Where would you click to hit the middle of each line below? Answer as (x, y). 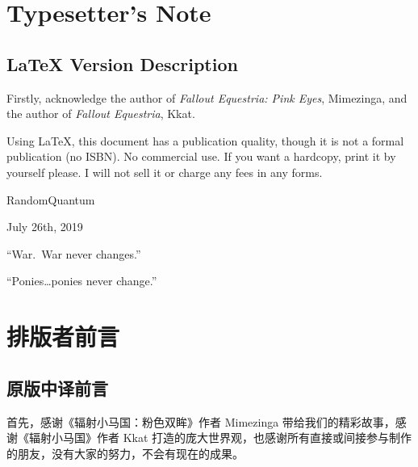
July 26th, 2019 (45, 227)
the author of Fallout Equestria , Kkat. (101, 114)
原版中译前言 (57, 387)
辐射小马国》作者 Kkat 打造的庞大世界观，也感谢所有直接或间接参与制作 (220, 438)
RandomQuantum (51, 199)
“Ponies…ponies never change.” (82, 281)
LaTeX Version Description (122, 63)
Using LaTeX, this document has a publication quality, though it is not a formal (205, 140)
